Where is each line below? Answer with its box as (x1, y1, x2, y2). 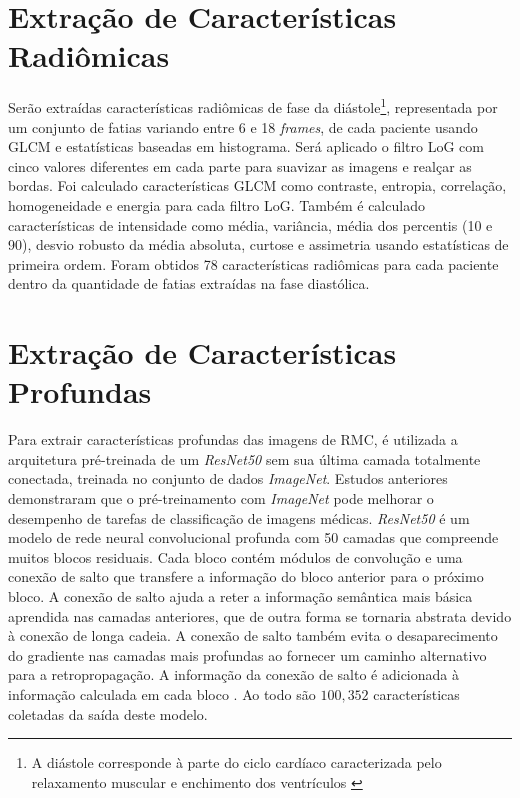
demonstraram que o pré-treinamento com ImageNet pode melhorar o (8, 488, 434, 508)
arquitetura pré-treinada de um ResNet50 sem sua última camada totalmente (8, 448, 481, 469)
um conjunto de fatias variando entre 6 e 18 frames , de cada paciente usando (8, 116, 478, 137)
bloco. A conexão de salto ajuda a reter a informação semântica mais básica (8, 585, 473, 606)
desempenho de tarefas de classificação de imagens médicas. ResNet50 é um (8, 507, 470, 528)
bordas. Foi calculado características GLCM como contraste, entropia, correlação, (8, 175, 507, 196)
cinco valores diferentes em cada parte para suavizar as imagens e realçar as (8, 155, 472, 176)
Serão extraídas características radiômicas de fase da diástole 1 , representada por (8, 94, 498, 117)
